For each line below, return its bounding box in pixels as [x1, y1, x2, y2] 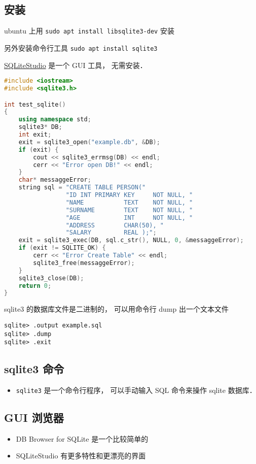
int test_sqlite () [4, 101, 66, 108]
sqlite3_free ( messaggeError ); [33, 259, 135, 267]
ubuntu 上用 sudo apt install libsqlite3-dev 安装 [4, 25, 174, 36]
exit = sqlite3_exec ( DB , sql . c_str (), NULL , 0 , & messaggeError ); [18, 237, 244, 244]
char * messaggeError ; [18, 176, 91, 184]
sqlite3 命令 [4, 361, 64, 377]
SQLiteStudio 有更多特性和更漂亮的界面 [16, 450, 146, 461]
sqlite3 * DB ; [18, 123, 62, 131]
